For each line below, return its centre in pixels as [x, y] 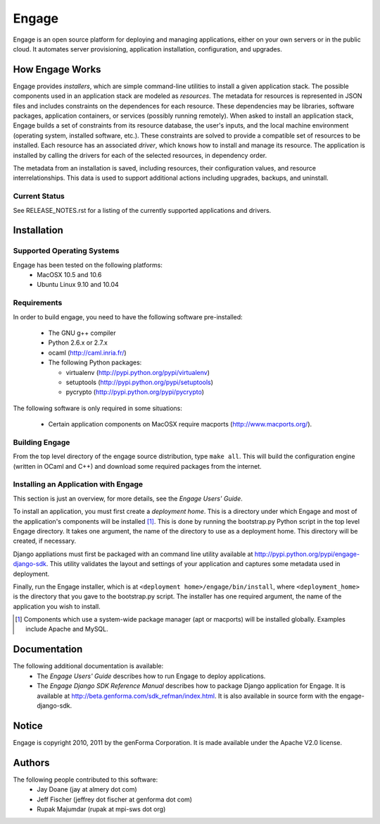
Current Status [39, 196]
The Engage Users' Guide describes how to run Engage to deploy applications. [151, 676]
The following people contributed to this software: [85, 780]
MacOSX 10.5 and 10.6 [69, 275]
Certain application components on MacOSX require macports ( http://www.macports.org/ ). [180, 424]
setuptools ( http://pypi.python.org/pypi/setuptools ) [140, 382]
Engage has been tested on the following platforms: [88, 265]
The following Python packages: [95, 362]
